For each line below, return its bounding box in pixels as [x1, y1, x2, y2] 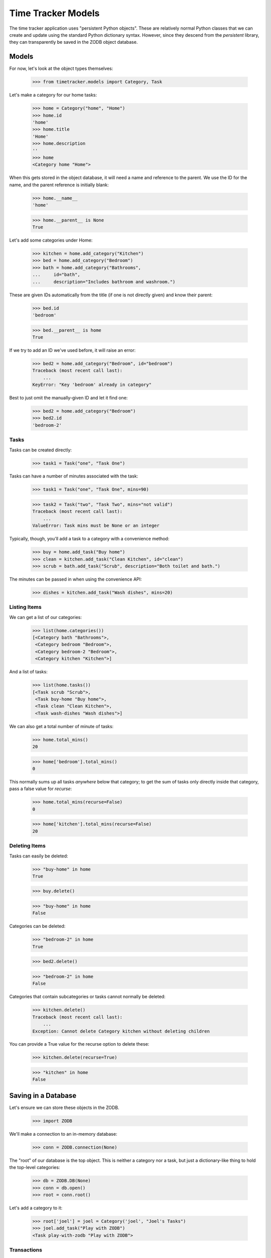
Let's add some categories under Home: [9, 237, 93, 244]
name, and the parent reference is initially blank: [9, 182, 109, 188]
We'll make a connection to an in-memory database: [9, 1131, 117, 1137]
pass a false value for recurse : [9, 785, 72, 792]
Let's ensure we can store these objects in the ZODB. [9, 1105, 119, 1111]
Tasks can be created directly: [9, 447, 72, 453]
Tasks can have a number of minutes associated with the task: [9, 473, 138, 479]
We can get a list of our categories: [9, 614, 82, 620]
